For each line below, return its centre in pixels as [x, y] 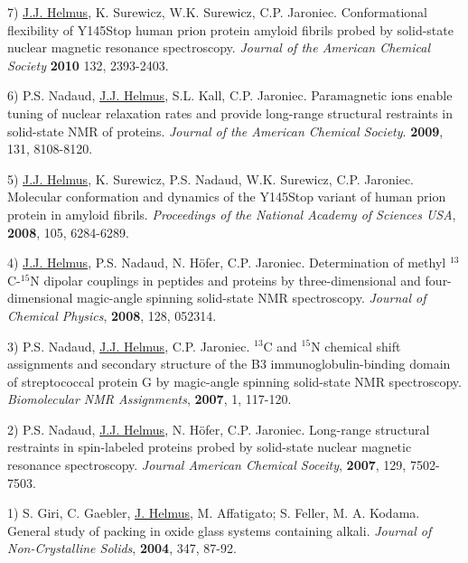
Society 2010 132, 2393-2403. [88, 65]
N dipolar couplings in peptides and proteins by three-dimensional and [225, 280]
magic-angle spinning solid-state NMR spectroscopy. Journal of [252, 298]
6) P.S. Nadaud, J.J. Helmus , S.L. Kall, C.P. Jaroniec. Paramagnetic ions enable [230, 95]
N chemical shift [356, 346]
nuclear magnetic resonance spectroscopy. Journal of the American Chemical [219, 47]
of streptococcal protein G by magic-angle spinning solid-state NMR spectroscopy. [234, 381]
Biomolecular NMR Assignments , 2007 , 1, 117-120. [150, 399]
